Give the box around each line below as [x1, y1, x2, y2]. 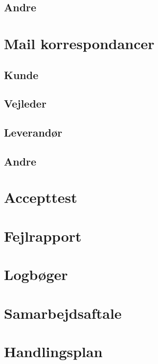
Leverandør [4, 125, 63, 140]
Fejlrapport [4, 225, 82, 246]
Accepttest [4, 187, 77, 207]
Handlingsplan [4, 341, 103, 361]
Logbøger [4, 264, 68, 284]
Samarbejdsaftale [4, 303, 122, 323]
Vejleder [4, 96, 46, 111]
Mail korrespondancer [4, 33, 155, 53]
